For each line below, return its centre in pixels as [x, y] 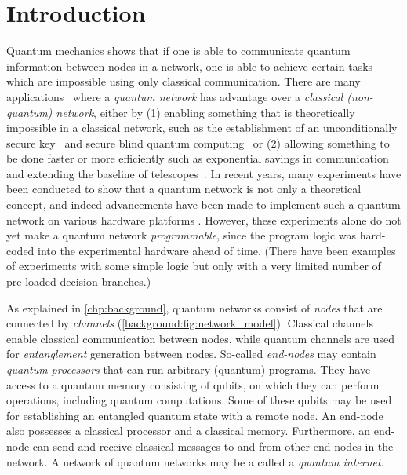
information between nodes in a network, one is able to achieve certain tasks [190, 66]
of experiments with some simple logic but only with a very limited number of [194, 266]
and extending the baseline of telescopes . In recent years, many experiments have [204, 173]
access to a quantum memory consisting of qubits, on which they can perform [193, 384]
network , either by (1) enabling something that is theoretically [205, 112]
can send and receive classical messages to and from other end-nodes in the [213, 446]
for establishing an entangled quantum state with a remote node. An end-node [195, 415]
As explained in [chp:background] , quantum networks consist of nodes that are [194, 307]
